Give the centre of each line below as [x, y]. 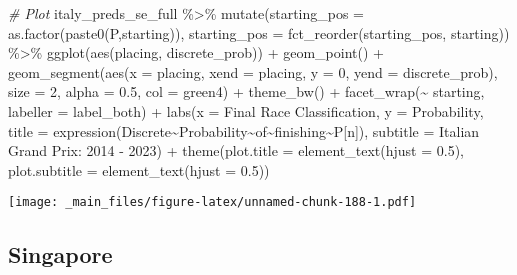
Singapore [60, 254]
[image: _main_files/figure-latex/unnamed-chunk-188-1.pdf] [212, 202]
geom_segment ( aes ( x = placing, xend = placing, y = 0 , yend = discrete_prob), [253, 71]
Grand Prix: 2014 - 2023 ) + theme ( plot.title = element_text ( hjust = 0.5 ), [236, 150]
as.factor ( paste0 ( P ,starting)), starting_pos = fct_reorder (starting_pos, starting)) [259, 32]
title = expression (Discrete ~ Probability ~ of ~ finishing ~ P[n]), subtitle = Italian [244, 130]
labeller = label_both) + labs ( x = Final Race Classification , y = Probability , [246, 110]
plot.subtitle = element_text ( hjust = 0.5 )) [139, 169]
